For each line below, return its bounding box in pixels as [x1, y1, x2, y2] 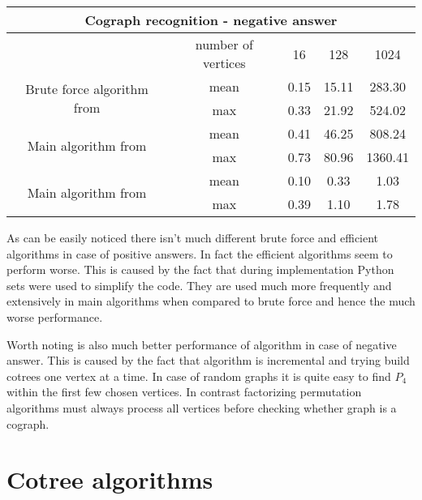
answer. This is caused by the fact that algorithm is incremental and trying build [6, 352, 410, 369]
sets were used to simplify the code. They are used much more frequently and [6, 276, 392, 293]
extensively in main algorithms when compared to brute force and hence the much [6, 293, 416, 310]
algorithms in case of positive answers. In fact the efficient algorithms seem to [6, 245, 393, 262]
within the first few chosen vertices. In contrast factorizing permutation [6, 383, 362, 400]
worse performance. [6, 308, 103, 325]
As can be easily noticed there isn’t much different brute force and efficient [6, 229, 379, 246]
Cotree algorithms [6, 463, 213, 496]
